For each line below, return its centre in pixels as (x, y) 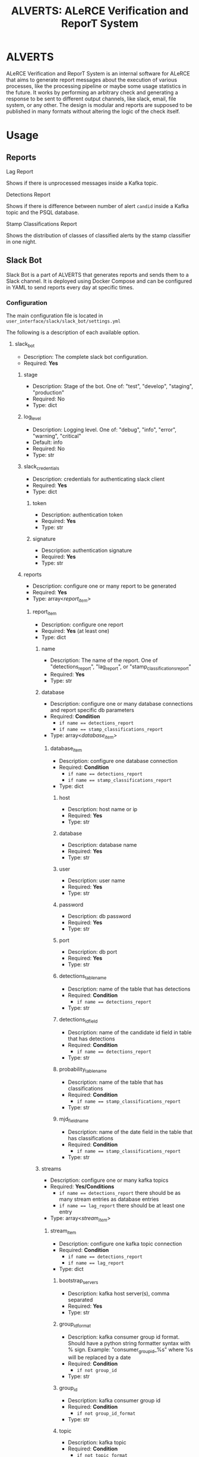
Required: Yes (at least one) (75, 631)
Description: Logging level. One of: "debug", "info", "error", (105, 430)
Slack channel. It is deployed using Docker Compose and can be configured (99, 281)
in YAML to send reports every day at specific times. (70, 287)
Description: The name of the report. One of (104, 660)
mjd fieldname (74, 1119)
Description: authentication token (82, 515)
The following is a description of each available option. (73, 332)
